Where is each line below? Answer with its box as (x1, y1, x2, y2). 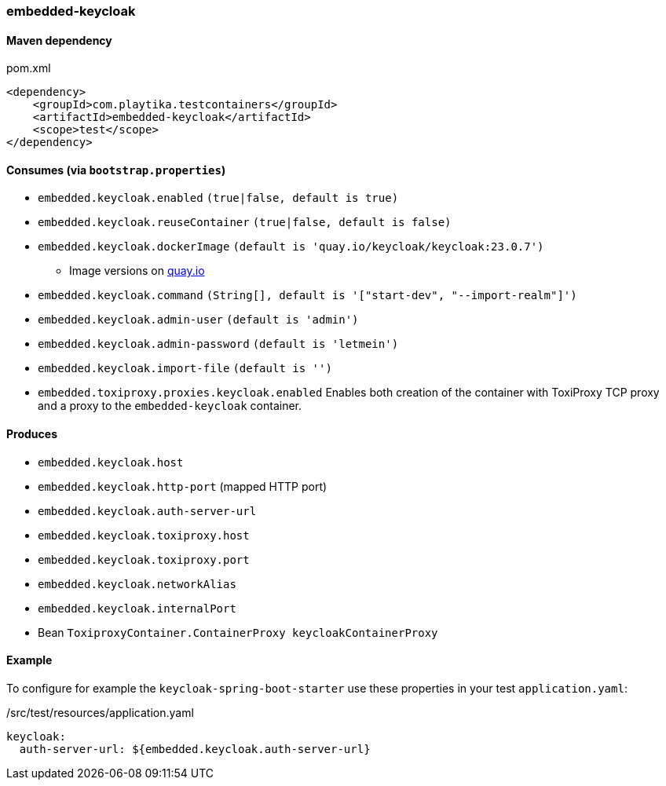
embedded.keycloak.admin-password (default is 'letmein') (38, 338, 399, 351)
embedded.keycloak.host (38, 455, 184, 469)
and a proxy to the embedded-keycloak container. (38, 399, 302, 413)
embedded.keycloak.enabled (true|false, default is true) (38, 192, 399, 205)
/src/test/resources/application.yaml (6, 705, 194, 719)
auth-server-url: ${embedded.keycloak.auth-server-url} (19, 742, 371, 755)
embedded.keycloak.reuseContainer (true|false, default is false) (38, 216, 452, 229)
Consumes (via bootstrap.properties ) (6, 163, 226, 177)
